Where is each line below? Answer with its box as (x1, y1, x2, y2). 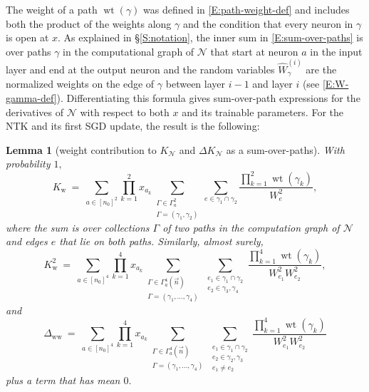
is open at (6, 30, 49, 45)
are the (306, 62, 337, 77)
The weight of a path (6, 2, 98, 16)
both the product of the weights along (6, 16, 172, 31)
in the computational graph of (63, 43, 194, 58)
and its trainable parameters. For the (182, 104, 343, 119)
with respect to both (80, 104, 170, 119)
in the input (310, 43, 363, 58)
